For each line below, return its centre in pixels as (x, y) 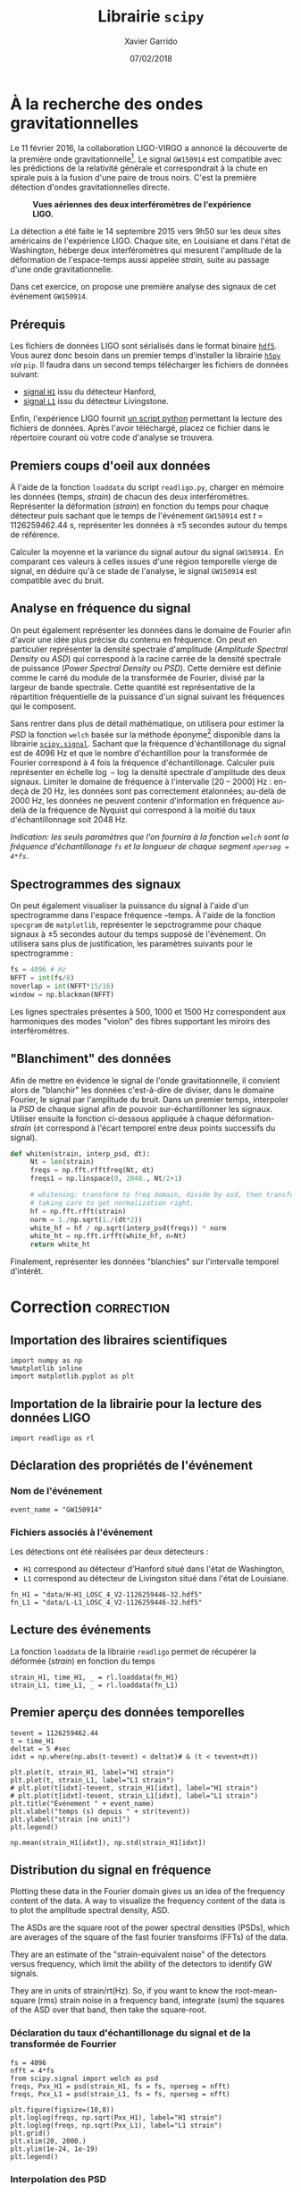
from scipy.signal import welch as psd (84, 2078)
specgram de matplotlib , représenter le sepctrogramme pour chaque (136, 925)
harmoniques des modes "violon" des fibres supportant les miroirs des (140, 1021)
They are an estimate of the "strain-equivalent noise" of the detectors (138, 1954)
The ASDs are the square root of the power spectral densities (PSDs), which (150, 1927)
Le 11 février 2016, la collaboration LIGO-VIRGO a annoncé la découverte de (149, 148)
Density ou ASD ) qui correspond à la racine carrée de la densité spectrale (146, 658)
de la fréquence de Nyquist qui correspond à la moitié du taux (142, 810)
